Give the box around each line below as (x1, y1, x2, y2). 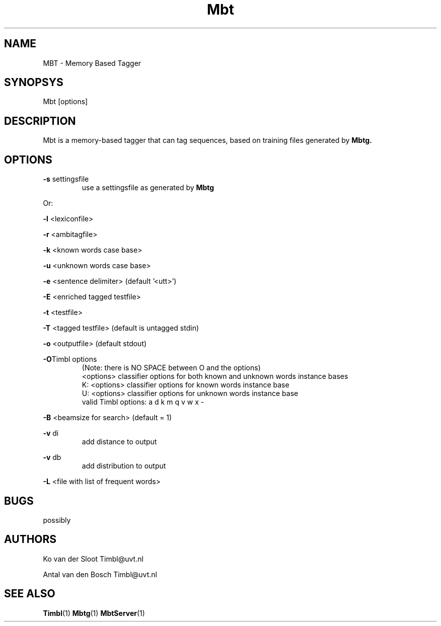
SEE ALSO (4, 587, 55, 600)
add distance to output (82, 437, 157, 446)
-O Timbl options (43, 355, 97, 364)
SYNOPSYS (4, 76, 63, 89)
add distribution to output (82, 461, 166, 471)
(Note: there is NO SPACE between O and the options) (82, 363, 261, 372)
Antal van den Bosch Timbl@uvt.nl (43, 570, 157, 579)
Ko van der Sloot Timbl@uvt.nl (43, 554, 143, 563)
